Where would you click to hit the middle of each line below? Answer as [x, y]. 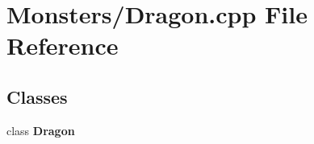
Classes [37, 96]
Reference [63, 45]
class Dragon [41, 130]
